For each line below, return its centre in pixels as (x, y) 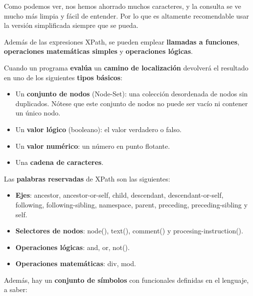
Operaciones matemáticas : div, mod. (76, 263)
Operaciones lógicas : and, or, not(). (72, 247)
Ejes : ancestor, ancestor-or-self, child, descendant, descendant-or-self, (119, 195)
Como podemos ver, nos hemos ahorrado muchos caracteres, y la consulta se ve (123, 6)
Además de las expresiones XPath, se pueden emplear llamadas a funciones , (122, 41)
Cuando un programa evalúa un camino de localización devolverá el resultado (126, 67)
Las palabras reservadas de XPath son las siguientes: (87, 178)
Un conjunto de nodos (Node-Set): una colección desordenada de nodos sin (132, 94)
